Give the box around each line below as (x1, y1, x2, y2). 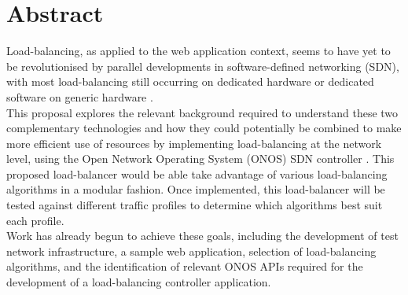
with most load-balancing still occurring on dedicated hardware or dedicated (6, 73, 374, 90)
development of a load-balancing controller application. (6, 274, 271, 290)
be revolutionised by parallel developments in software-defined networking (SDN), (6, 57, 399, 74)
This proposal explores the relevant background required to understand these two (6, 104, 399, 120)
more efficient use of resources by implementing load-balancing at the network (6, 135, 382, 151)
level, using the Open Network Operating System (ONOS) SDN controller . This (6, 150, 395, 167)
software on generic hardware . (6, 88, 153, 105)
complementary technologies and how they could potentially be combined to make (6, 120, 402, 136)
